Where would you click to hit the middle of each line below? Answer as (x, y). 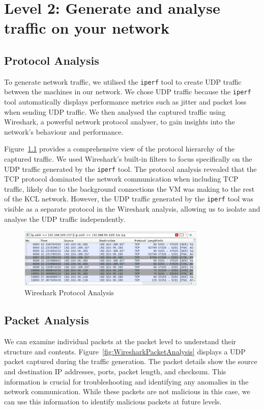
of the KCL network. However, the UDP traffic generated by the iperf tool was (129, 199)
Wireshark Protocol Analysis (69, 292)
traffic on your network (87, 28)
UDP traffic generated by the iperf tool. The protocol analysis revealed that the (130, 169)
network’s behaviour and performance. (64, 131)
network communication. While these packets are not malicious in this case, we (127, 391)
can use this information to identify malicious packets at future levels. (113, 401)
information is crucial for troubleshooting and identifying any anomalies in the (126, 381)
